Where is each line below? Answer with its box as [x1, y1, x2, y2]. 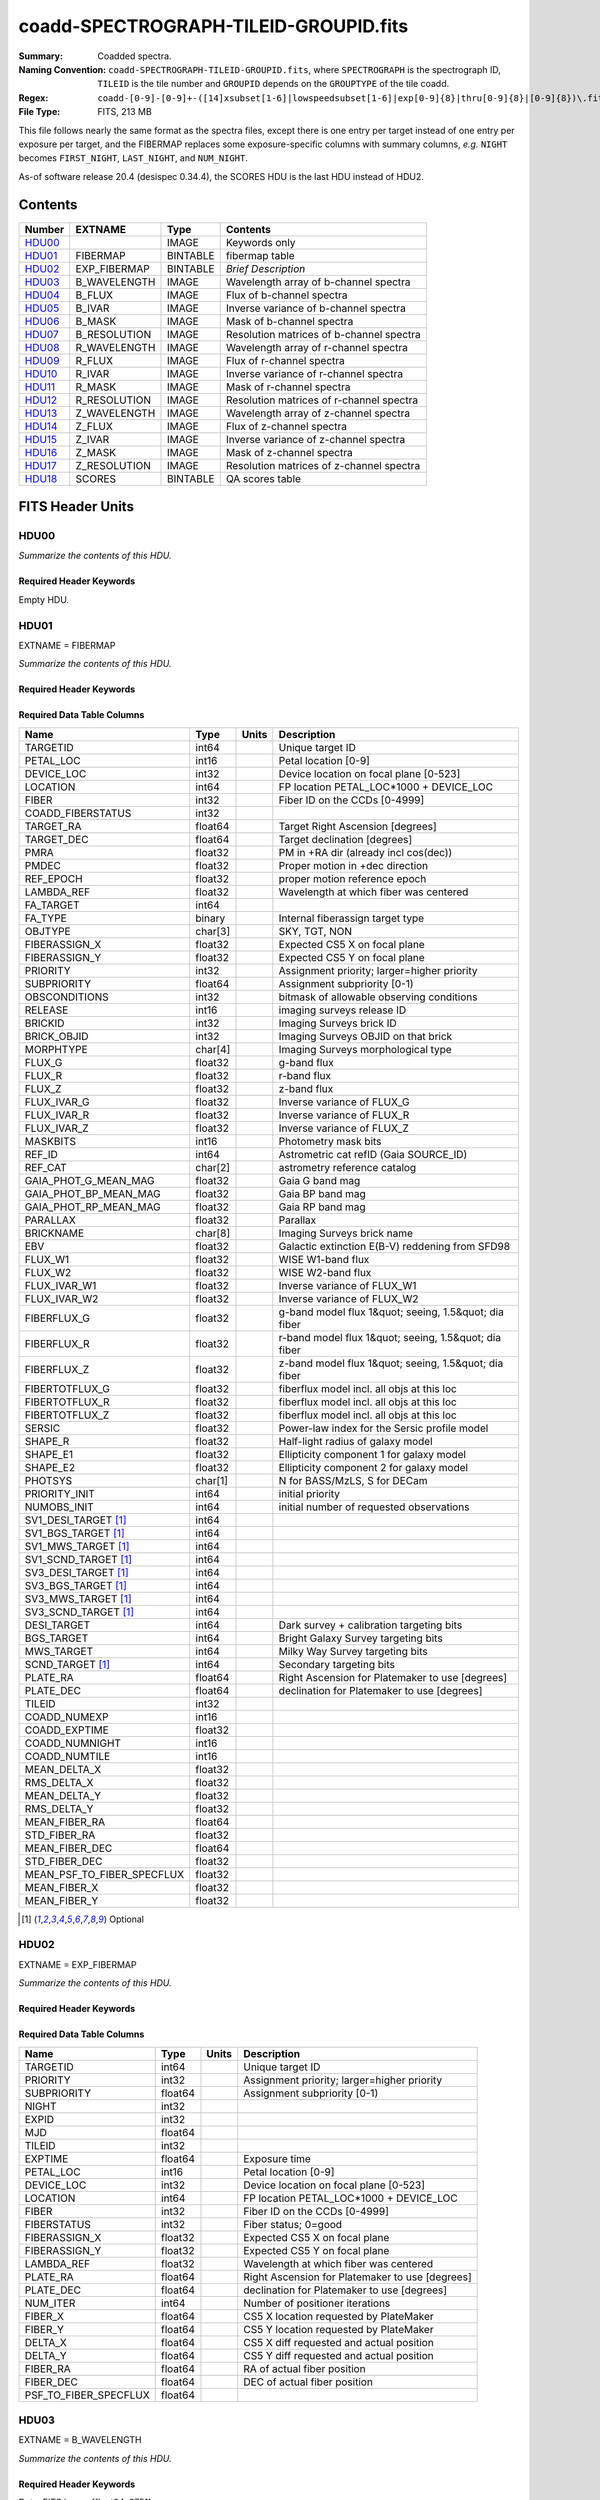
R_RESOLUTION [75, 393, 152, 407]
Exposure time [243, 2151, 312, 2165]
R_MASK [75, 380, 117, 394]
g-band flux [278, 1055, 334, 1069]
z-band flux [278, 1081, 334, 1095]
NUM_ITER [24, 2296, 76, 2310]
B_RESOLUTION [75, 327, 152, 341]
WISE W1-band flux [278, 1252, 370, 1266]
